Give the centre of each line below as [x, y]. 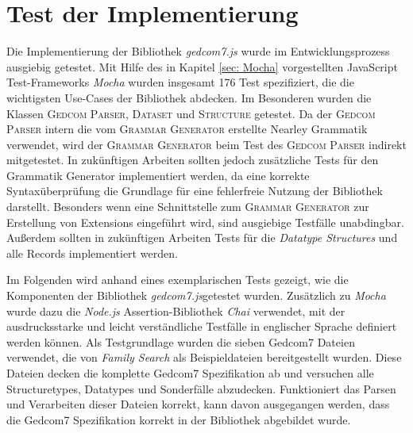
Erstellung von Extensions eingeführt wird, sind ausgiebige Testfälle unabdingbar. [205, 222]
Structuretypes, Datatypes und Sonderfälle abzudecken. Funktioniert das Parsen [201, 388]
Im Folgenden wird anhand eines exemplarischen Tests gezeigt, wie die [178, 280]
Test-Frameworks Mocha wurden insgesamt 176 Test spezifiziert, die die [180, 82]
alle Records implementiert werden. [92, 253]
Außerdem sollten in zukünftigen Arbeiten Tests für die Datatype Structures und [202, 238]
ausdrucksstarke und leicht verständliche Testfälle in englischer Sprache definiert [202, 326]
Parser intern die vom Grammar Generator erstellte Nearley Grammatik [187, 129]
